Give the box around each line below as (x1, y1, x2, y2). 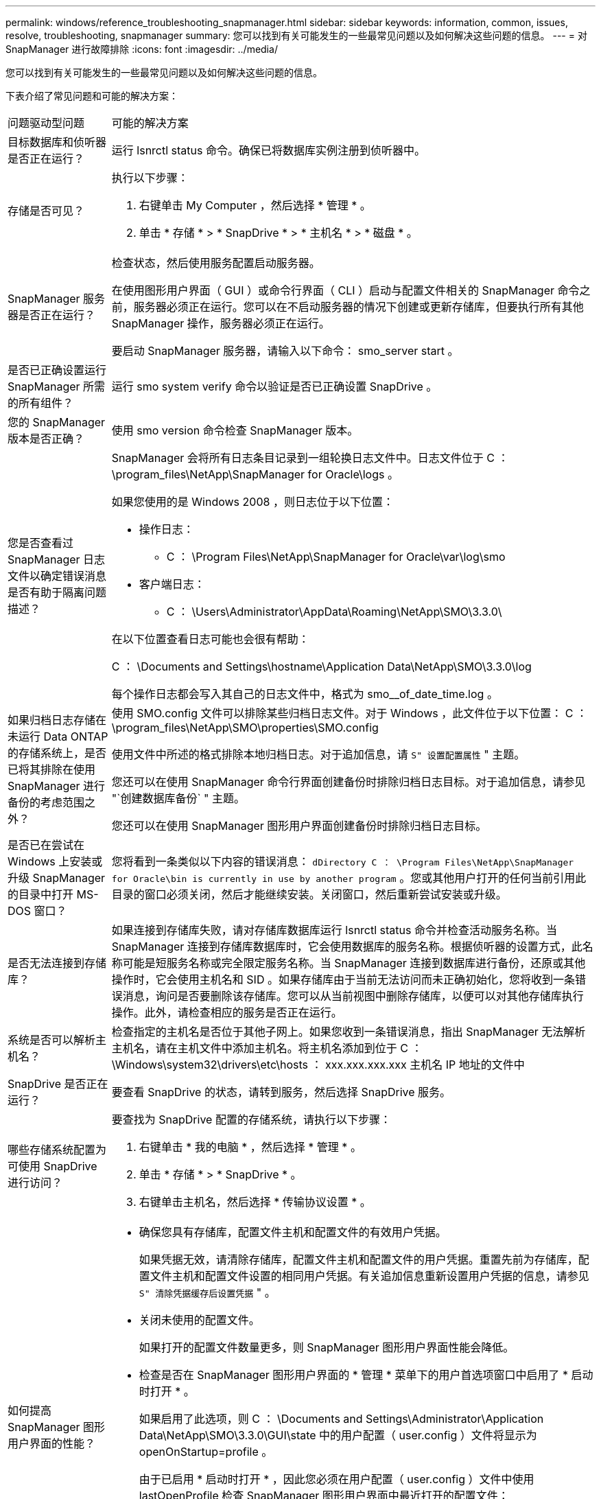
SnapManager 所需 (8, 380, 106, 393)
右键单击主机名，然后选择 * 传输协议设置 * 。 (139, 1195, 371, 1209)
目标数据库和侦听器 (8, 135, 107, 149)
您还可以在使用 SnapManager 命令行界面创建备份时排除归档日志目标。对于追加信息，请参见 (111, 775, 586, 789)
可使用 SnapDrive (8, 1159, 97, 1173)
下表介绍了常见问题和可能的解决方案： (5, 90, 178, 102)
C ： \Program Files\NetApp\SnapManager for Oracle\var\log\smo (166, 550, 506, 563)
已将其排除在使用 (8, 763, 96, 776)
